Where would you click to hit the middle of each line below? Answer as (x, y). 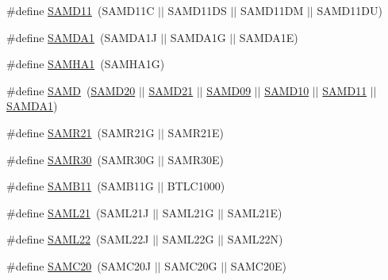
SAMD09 (229, 90)
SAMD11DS (197, 10)
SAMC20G (191, 265)
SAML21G (188, 212)
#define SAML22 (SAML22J (78, 239)
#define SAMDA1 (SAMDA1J (82, 37)
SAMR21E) (196, 132)
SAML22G (188, 239)
